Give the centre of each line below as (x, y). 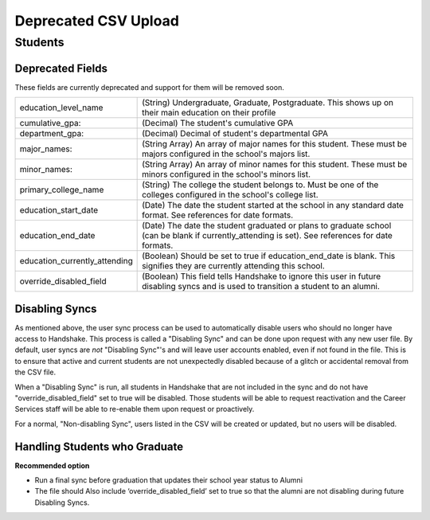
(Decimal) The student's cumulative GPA (218, 123)
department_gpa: (51, 134)
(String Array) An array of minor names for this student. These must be (275, 165)
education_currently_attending (76, 261)
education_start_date (59, 210)
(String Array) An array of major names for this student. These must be (275, 144)
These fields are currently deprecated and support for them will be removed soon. (149, 87)
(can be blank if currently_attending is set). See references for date (268, 236)
